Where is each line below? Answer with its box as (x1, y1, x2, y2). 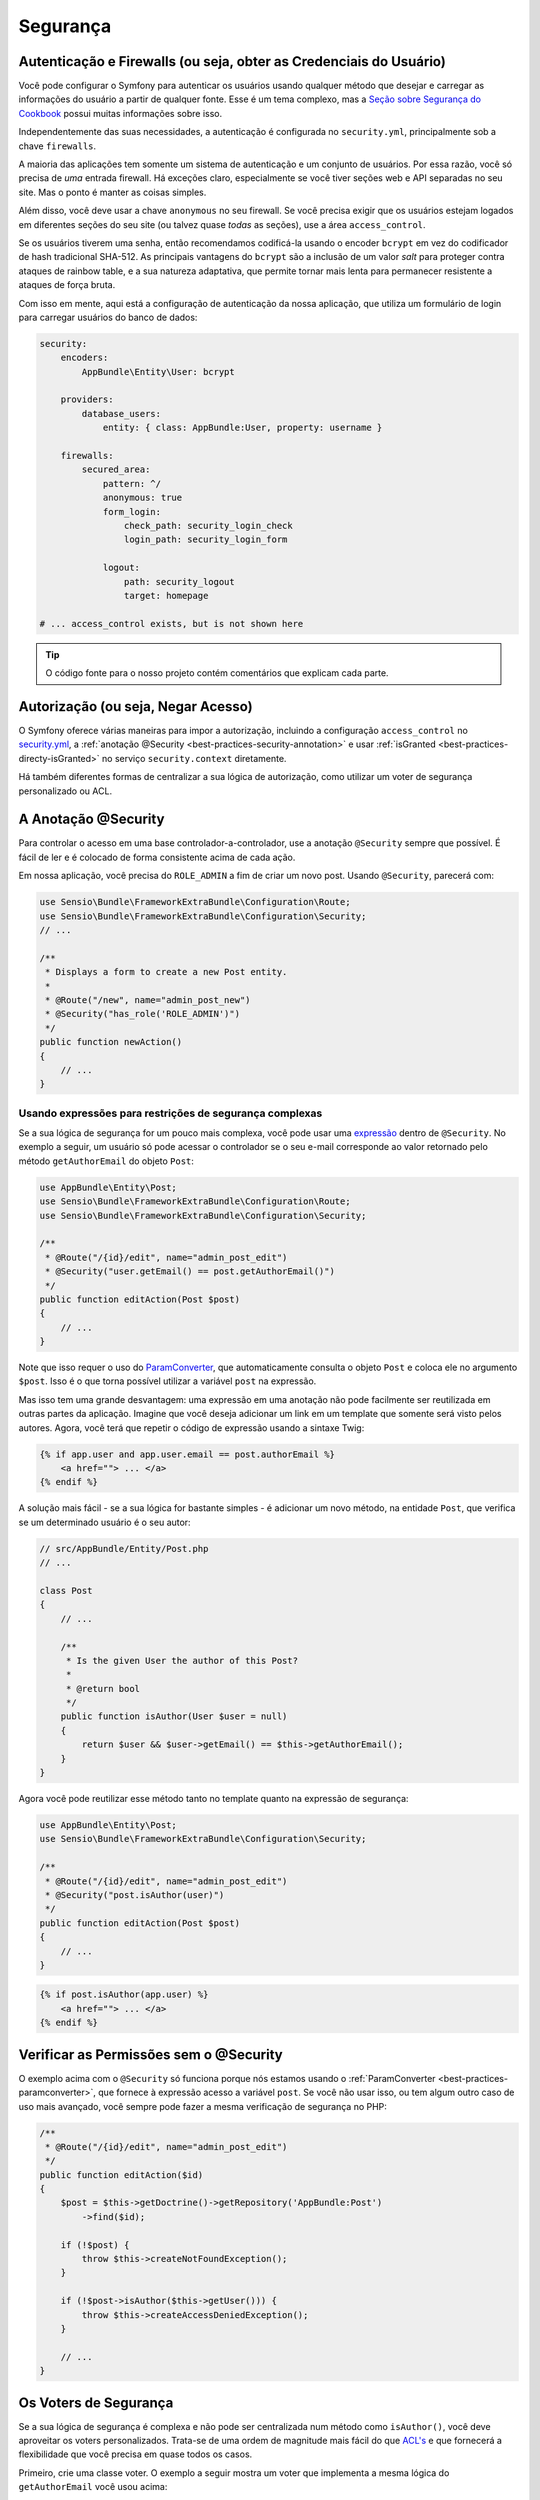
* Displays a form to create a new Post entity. (45, 966, 288, 978)
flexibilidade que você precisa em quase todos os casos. (18, 2448, 253, 2460)
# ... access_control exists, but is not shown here (39, 618, 304, 629)
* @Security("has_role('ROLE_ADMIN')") (45, 1008, 240, 1020)
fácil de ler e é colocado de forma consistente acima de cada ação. (18, 851, 296, 863)
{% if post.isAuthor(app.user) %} (39, 1989, 209, 2000)
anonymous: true (102, 492, 183, 504)
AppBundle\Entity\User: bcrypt (81, 366, 235, 377)
